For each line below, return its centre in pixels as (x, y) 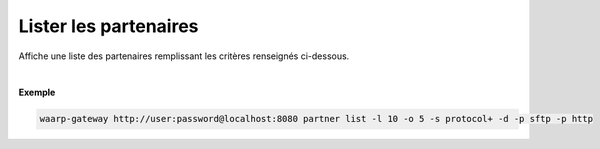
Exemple (37, 92)
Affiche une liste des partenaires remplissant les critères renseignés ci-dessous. (184, 56)
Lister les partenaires (108, 26)
